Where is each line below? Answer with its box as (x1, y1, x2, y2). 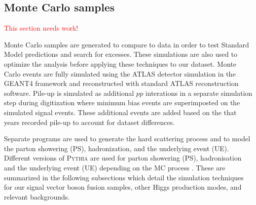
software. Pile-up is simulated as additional (4, 87, 134, 98)
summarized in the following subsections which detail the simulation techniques (4, 172, 244, 182)
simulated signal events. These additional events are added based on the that (4, 107, 237, 117)
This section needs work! (4, 23, 78, 33)
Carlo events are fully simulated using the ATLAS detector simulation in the (4, 68, 236, 79)
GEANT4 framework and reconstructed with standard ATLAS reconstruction (4, 78, 239, 88)
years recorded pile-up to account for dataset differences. (4, 117, 175, 127)
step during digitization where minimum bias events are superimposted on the (4, 97, 240, 108)
